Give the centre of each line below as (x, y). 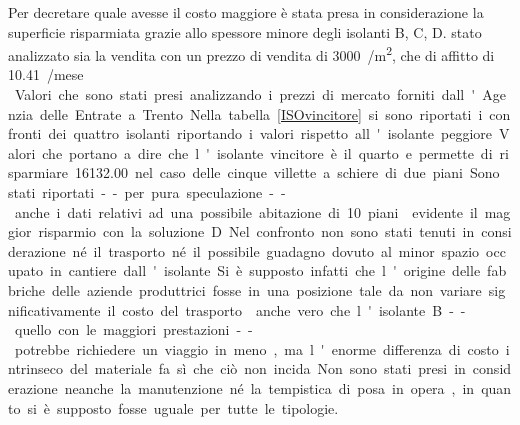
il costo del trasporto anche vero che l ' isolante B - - (286, 309)
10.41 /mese (46, 74)
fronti (25, 133)
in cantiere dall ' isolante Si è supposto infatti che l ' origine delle (265, 270)
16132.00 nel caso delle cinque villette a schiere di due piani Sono (287, 172)
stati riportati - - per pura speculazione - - (147, 192)
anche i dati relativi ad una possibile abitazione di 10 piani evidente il (246, 211)
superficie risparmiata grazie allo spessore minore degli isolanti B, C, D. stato (245, 31)
